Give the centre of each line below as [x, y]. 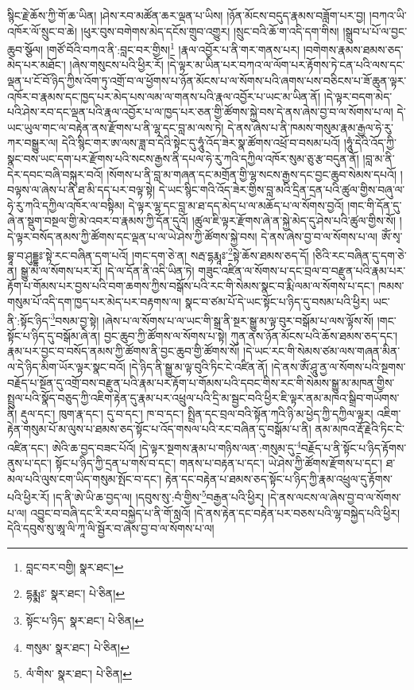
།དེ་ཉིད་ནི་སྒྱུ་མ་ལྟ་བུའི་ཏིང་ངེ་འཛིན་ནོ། [198, 367]
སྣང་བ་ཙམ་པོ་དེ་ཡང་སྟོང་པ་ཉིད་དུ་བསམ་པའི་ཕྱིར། [277, 301]
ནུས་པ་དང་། [29, 463]
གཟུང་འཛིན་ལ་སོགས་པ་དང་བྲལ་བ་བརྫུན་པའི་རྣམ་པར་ [302, 270]
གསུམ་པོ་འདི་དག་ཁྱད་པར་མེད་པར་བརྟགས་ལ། [95, 301]
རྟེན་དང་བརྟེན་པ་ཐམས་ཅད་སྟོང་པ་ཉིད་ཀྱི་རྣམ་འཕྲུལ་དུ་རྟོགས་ [279, 478]
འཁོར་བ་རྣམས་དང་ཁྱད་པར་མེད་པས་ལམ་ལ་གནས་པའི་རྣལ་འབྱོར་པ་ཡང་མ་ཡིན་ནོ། [164, 96]
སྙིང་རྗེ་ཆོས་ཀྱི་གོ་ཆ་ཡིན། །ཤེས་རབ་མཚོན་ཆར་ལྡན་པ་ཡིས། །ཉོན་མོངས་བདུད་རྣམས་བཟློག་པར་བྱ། [187, 15]
